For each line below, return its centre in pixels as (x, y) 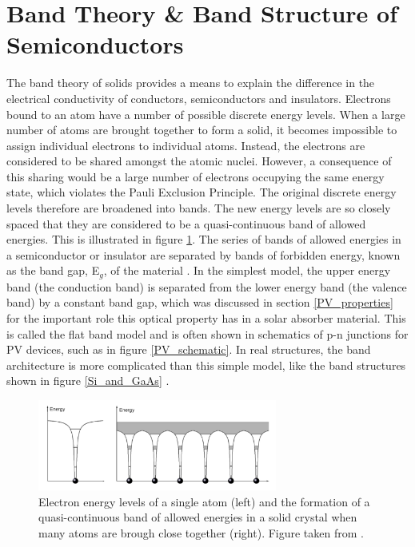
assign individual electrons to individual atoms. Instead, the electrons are (186, 145)
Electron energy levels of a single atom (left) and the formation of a (204, 501)
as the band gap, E (53, 270)
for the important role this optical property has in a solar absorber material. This (206, 318)
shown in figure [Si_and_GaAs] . (88, 381)
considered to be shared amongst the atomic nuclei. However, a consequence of (199, 161)
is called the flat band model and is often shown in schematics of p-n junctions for (207, 333)
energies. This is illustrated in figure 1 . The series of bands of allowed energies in (204, 239)
